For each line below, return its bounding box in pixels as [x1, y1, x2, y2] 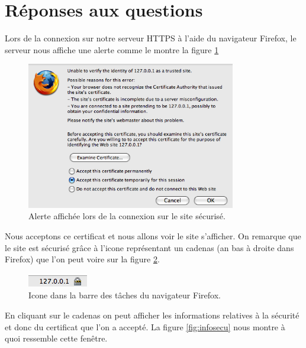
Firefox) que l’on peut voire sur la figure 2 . [5, 253, 160, 265]
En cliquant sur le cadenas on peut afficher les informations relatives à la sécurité [5, 308, 299, 321]
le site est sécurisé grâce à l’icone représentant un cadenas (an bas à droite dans [5, 241, 294, 253]
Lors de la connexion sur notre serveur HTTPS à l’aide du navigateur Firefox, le [5, 32, 297, 44]
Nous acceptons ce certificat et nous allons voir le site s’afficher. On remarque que [5, 229, 301, 242]
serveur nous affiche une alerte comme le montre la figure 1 [5, 43, 219, 56]
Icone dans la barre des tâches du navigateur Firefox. [28, 289, 221, 301]
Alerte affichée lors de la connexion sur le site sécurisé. [28, 210, 226, 222]
